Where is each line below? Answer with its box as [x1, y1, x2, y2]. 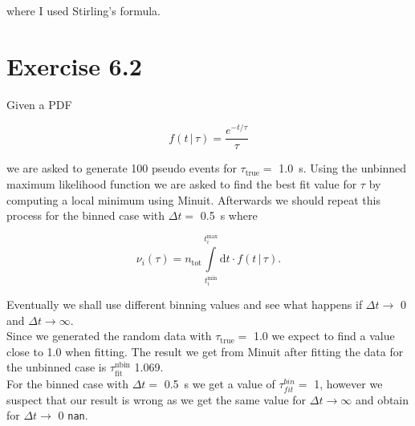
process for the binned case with [6, 207, 165, 224]
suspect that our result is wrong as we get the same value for [6, 391, 307, 408]
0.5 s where [200, 207, 258, 224]
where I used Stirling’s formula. [6, 2, 161, 18]
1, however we [314, 375, 383, 392]
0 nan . [58, 407, 88, 424]
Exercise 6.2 [6, 49, 142, 82]
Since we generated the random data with [6, 327, 212, 344]
